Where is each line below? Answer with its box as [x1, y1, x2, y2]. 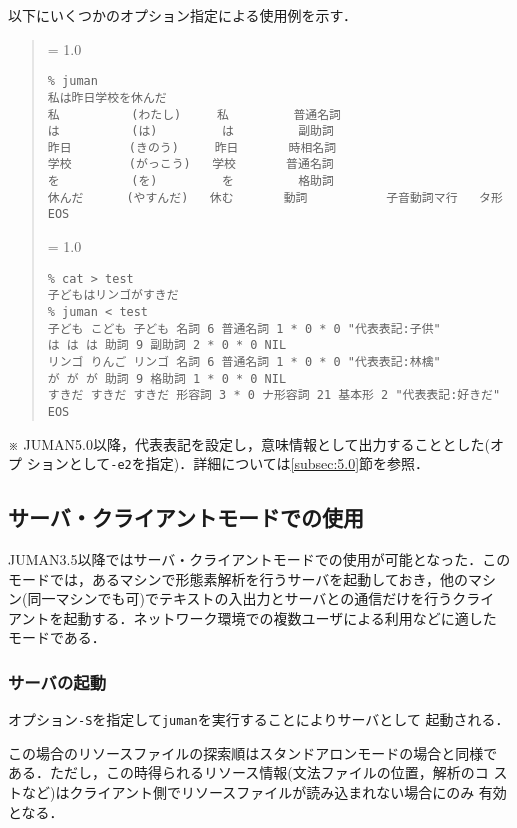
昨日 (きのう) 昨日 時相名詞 [47, 140, 337, 155]
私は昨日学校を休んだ [47, 90, 167, 105]
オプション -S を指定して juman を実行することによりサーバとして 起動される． [8, 709, 510, 730]
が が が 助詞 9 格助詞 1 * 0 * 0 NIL [47, 371, 287, 386]
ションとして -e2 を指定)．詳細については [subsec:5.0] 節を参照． [26, 453, 430, 474]
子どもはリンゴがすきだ [47, 288, 179, 303]
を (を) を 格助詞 [47, 174, 334, 189]
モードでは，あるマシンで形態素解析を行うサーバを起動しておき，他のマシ [8, 568, 497, 589]
